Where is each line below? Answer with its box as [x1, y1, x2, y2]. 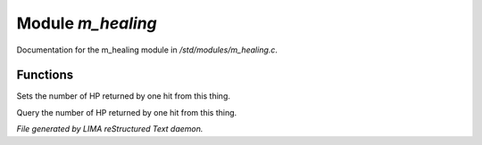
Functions [16, 68, 74, 83]
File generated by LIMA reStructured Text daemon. [16, 124, 204, 134]
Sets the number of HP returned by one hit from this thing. [16, 91, 231, 101]
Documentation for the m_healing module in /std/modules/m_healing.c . [16, 44, 278, 55]
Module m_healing [16, 13, 157, 33]
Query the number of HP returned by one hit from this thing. [16, 107, 237, 117]
